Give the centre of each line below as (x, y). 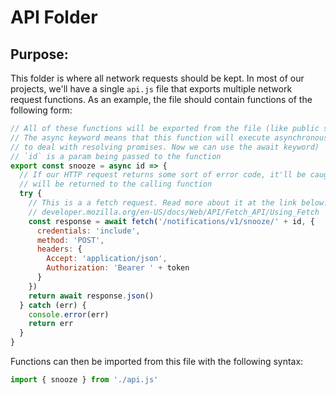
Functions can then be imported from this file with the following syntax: (157, 361)
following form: (41, 110)
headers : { (59, 249)
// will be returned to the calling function (116, 184)
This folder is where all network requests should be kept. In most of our (157, 78)
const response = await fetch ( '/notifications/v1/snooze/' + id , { (171, 221)
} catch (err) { (53, 305)
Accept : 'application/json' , (107, 259)
